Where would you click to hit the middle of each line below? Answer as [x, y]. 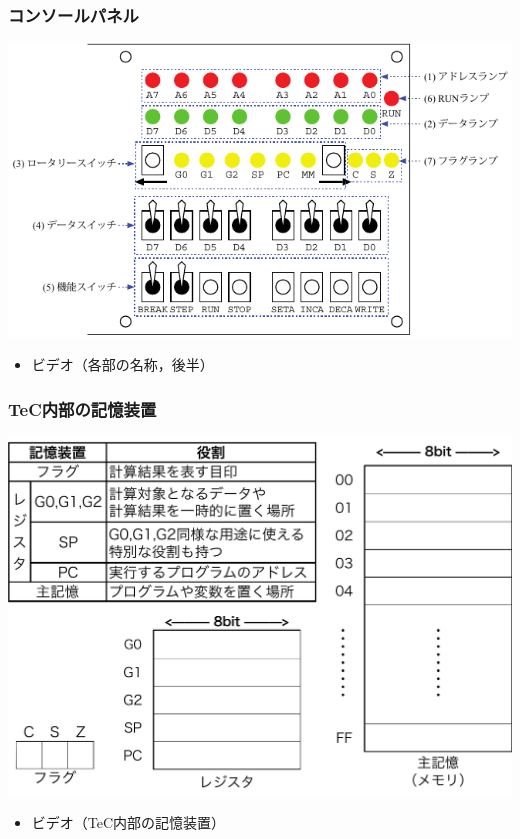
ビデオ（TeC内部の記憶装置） [128, 822]
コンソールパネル [73, 14]
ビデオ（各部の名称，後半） [122, 364]
